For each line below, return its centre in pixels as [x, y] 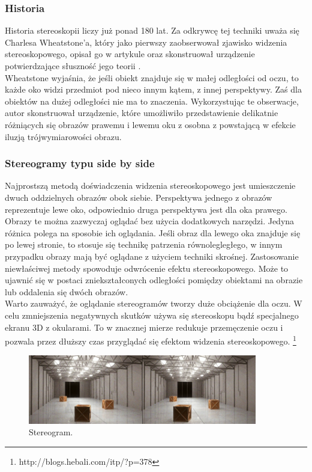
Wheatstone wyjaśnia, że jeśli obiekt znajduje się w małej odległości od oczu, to [152, 77]
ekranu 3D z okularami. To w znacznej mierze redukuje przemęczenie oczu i [144, 327]
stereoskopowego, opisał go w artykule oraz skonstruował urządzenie [130, 54]
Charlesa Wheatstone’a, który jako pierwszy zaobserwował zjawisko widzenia [146, 42]
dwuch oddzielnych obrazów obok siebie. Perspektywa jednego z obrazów [139, 197]
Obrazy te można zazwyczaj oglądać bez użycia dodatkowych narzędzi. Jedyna [150, 221]
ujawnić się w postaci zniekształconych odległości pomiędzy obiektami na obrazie [154, 280]
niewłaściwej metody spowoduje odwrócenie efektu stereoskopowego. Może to [147, 268]
